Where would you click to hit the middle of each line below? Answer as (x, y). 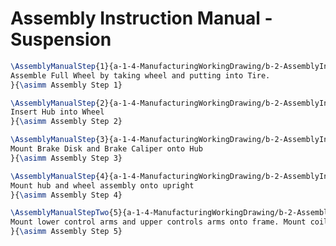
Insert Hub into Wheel (57, 112)
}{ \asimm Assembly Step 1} (66, 85)
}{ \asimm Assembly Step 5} (66, 232)
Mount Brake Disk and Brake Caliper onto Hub (106, 149)
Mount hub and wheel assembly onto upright (102, 185)
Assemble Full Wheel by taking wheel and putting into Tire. (140, 75)
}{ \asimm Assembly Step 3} (66, 158)
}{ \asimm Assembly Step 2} (66, 122)
